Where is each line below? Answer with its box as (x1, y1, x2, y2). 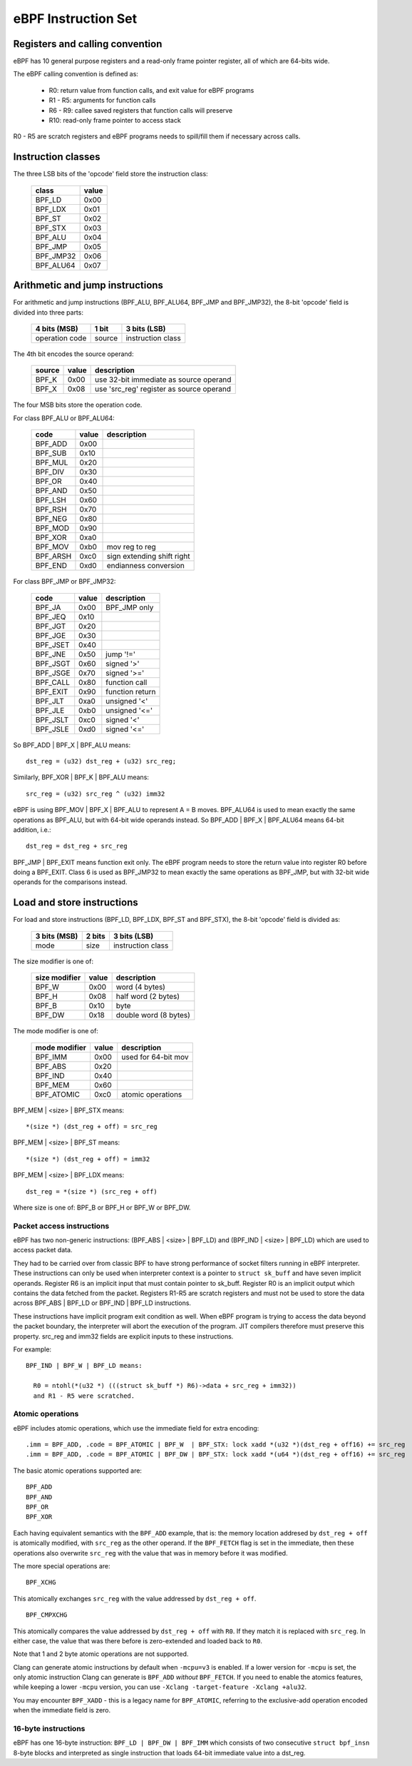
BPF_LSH (35, 495, 67, 505)
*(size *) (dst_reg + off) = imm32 (26, 1155, 150, 1163)
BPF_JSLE (35, 724, 69, 734)
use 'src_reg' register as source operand (95, 384, 232, 394)
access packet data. (13, 1246, 73, 1254)
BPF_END (35, 561, 68, 571)
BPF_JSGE (35, 668, 71, 678)
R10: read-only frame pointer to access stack (48, 116, 181, 125)
